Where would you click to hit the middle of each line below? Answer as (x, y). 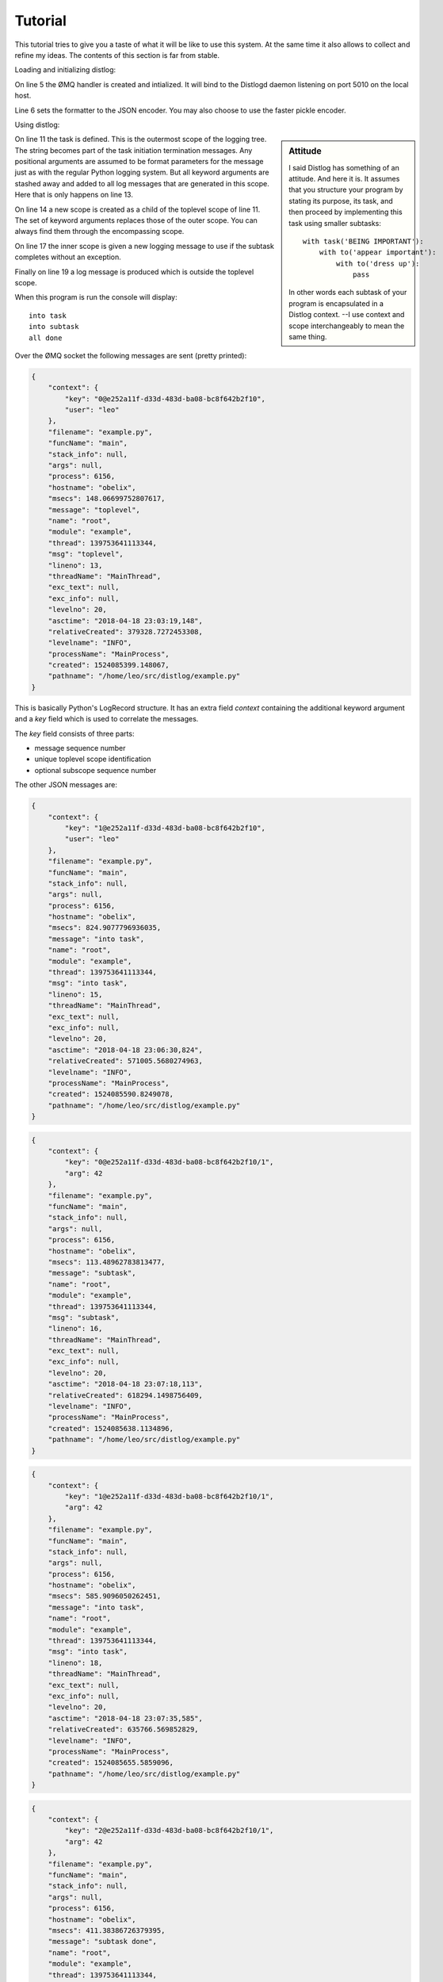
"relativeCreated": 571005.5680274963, (126, 1061)
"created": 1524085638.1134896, (111, 1428)
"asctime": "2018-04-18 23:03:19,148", (126, 621)
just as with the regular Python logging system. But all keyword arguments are (142, 172)
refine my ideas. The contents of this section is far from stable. (117, 55)
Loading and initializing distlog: (65, 70)
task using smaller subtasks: (335, 223)
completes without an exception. (68, 257)
